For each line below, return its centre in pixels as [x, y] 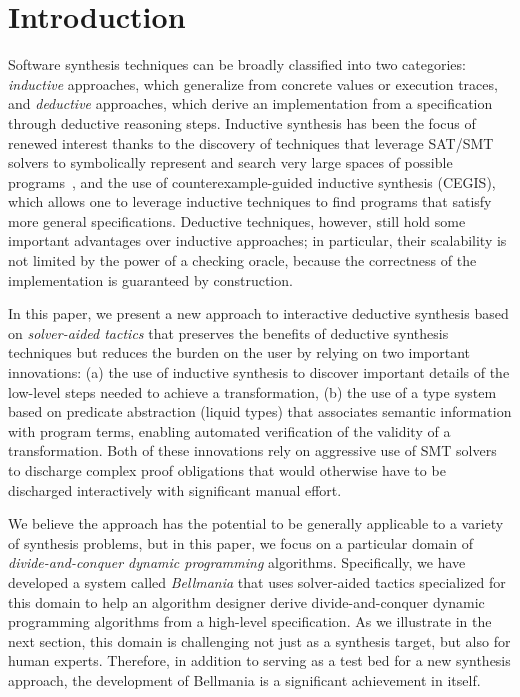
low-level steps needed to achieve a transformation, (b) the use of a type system [252, 391]
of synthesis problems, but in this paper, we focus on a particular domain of [240, 542]
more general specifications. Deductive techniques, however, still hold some [237, 220]
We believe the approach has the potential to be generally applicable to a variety [256, 523]
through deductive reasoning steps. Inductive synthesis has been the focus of [242, 122]
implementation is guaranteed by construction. [150, 279]
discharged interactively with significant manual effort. [175, 489]
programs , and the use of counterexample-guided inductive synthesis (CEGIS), [252, 181]
